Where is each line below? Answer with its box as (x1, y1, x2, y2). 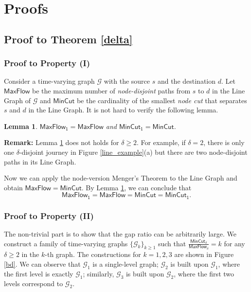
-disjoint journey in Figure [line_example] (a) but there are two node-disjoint (19, 146, 248, 157)
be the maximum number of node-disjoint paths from (32, 85, 191, 95)
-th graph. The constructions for (45, 249, 141, 259)
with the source (104, 76, 150, 86)
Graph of (4, 95, 31, 105)
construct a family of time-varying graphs (4, 238, 128, 248)
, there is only (203, 137, 245, 147)
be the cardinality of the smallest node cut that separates (76, 95, 247, 105)
